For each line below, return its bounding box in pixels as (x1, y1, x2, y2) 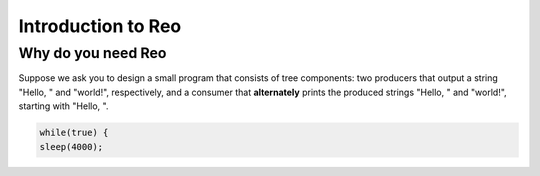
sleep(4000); (39, 141, 104, 152)
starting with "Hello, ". (18, 100, 109, 112)
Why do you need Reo (18, 44, 167, 62)
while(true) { (39, 127, 109, 139)
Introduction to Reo (18, 15, 182, 37)
